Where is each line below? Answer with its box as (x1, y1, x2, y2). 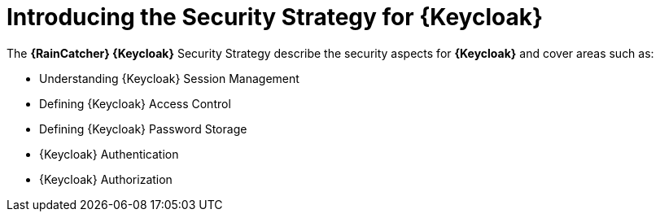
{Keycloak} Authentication (39, 146, 179, 161)
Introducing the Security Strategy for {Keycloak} (7, 3, 544, 31)
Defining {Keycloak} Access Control (39, 96, 231, 111)
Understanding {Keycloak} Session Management (39, 71, 299, 85)
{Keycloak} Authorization (39, 172, 173, 186)
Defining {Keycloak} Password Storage (39, 121, 247, 136)
